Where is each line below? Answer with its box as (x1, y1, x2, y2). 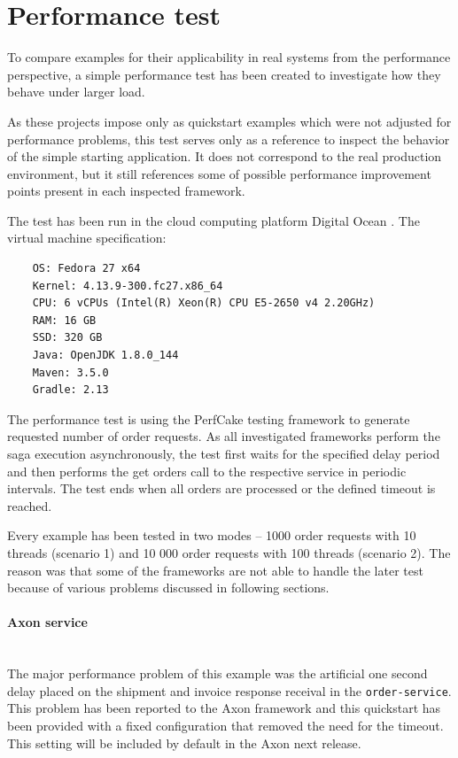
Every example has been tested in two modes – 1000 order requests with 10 (7, 526, 416, 545)
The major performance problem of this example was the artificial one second (7, 664, 428, 683)
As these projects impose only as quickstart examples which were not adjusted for (7, 112, 452, 130)
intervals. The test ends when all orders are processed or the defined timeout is (7, 479, 436, 498)
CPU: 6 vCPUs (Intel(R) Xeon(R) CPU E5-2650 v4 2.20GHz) (32, 297, 376, 310)
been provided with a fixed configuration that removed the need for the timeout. (7, 715, 444, 734)
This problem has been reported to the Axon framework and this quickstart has (7, 699, 441, 717)
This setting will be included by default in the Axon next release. (7, 733, 361, 752)
